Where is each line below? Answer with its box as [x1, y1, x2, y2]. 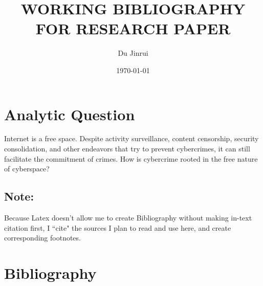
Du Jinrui [118, 48, 148, 58]
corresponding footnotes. [4, 232, 81, 243]
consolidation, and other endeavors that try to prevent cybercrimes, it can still [4, 143, 250, 154]
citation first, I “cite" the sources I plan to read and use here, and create [4, 222, 231, 233]
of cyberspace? [4, 163, 50, 174]
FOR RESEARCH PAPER [35, 18, 231, 39]
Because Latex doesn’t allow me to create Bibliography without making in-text [4, 212, 252, 223]
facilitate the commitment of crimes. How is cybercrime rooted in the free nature [4, 153, 258, 164]
